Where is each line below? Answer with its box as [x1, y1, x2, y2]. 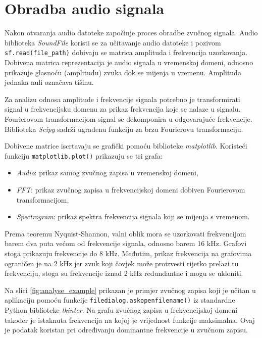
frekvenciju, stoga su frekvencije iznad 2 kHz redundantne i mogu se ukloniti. [5, 268, 243, 278]
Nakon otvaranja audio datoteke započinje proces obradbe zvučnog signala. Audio [5, 27, 258, 38]
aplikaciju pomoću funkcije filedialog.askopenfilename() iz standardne [5, 295, 235, 305]
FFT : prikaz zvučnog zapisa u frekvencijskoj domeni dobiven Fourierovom [16, 184, 245, 195]
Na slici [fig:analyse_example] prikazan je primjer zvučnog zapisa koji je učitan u [5, 284, 256, 295]
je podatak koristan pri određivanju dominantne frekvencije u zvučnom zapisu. [5, 324, 248, 335]
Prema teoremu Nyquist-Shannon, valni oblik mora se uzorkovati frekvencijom [5, 228, 246, 238]
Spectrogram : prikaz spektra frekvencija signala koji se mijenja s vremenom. [16, 211, 250, 222]
